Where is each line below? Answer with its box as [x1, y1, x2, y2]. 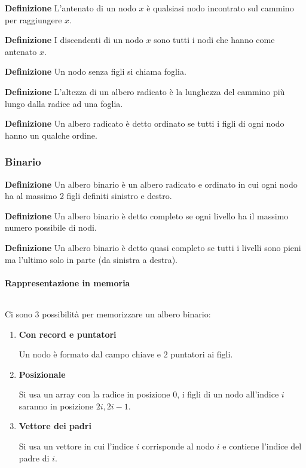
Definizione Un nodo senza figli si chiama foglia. [5, 65, 186, 78]
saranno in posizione [19, 399, 94, 412]
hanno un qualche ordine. [5, 129, 97, 141]
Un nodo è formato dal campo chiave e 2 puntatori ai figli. [19, 348, 233, 360]
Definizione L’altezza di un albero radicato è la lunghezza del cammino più [5, 85, 285, 97]
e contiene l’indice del [222, 440, 302, 452]
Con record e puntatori [19, 328, 117, 340]
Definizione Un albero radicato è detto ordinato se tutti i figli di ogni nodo [5, 117, 284, 130]
